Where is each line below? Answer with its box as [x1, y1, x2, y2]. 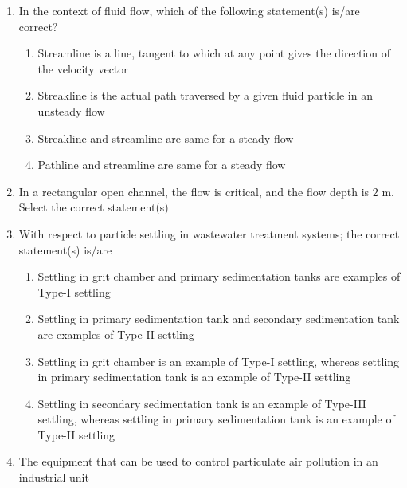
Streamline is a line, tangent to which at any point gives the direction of [37, 45, 390, 61]
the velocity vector [37, 60, 128, 77]
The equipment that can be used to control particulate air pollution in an [18, 453, 378, 470]
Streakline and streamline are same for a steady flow [37, 129, 294, 146]
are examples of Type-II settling [37, 325, 194, 342]
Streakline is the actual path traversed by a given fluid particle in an [37, 87, 373, 104]
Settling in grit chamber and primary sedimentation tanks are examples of [37, 268, 401, 285]
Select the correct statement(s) [18, 199, 169, 215]
